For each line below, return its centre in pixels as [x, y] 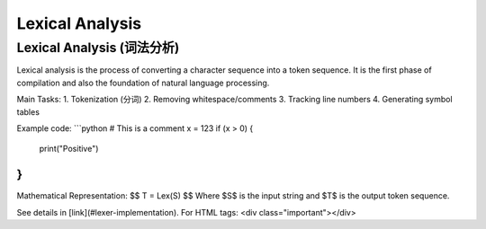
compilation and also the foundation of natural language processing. [143, 83]
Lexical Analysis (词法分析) [98, 48]
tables [28, 111]
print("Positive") [69, 149]
